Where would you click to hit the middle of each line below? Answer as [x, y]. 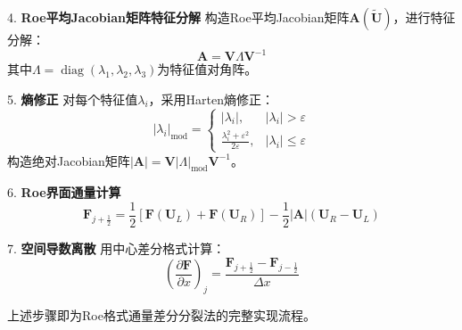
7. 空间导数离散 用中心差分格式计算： [116, 248]
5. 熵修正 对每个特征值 [73, 99]
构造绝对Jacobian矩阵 [69, 160]
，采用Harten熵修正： [211, 99]
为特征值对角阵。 [207, 69]
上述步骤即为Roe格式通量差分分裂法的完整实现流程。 [161, 315]
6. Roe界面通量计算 [64, 192]
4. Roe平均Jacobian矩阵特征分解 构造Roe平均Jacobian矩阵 [178, 17]
